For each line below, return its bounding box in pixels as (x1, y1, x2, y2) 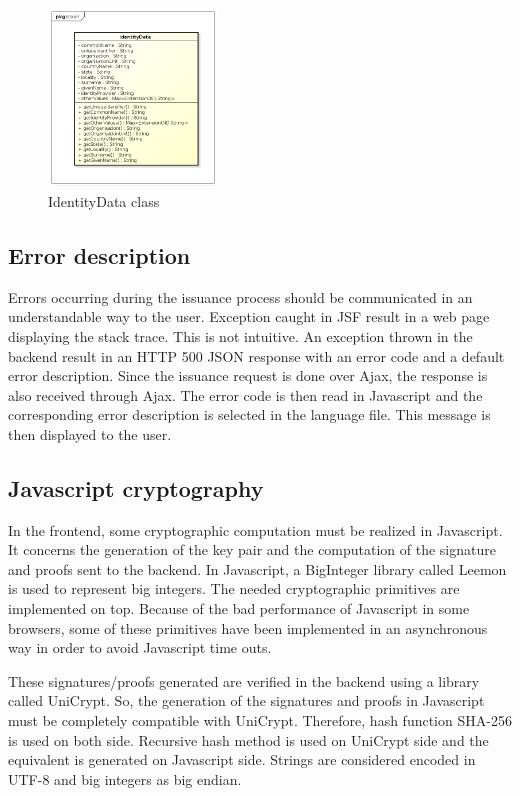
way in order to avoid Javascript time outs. (8, 637, 272, 658)
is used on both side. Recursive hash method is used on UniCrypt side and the (8, 729, 489, 750)
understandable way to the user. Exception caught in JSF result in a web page (8, 306, 490, 327)
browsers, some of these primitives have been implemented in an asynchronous (8, 617, 488, 638)
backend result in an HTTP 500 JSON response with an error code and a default (8, 345, 505, 366)
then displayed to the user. (8, 423, 172, 444)
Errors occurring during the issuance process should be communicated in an (8, 286, 473, 307)
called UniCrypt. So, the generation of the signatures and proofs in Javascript (8, 690, 485, 711)
